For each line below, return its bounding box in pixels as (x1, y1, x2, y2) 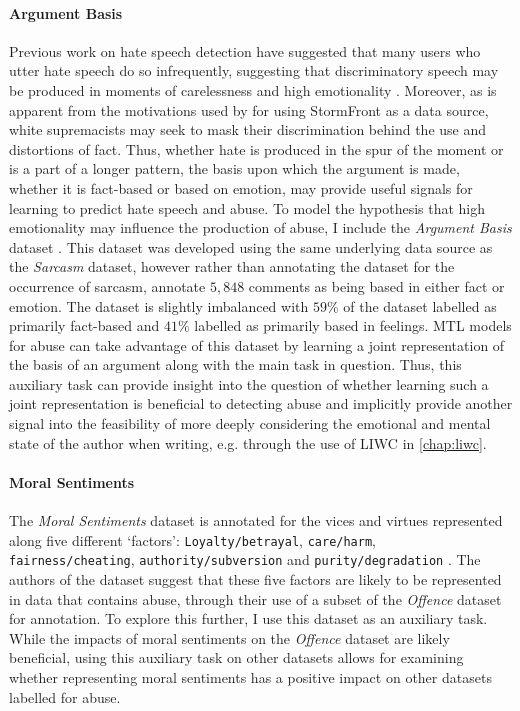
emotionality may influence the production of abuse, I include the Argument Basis (9, 217, 512, 238)
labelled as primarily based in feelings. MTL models (194, 315, 512, 336)
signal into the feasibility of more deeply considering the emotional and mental (9, 413, 491, 434)
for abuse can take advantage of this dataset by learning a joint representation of (9, 334, 505, 355)
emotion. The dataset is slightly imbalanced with (9, 295, 309, 316)
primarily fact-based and (9, 315, 160, 336)
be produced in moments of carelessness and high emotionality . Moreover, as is (9, 79, 497, 100)
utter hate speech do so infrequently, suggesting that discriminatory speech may (9, 60, 499, 81)
